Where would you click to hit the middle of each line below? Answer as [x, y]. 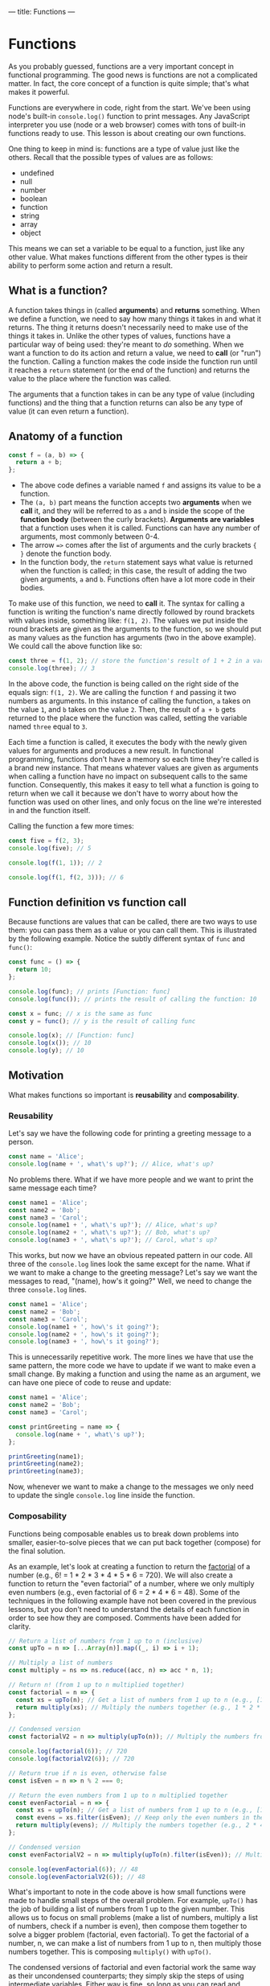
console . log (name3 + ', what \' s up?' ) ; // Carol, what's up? [113, 1240]
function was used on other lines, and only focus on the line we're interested [135, 802]
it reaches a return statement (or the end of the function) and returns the [129, 370]
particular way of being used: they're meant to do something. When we [126, 344]
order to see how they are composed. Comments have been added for [125, 1618]
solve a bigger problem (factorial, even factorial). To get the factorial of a [129, 1935]
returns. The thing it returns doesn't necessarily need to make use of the [129, 327]
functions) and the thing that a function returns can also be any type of [126, 402]
